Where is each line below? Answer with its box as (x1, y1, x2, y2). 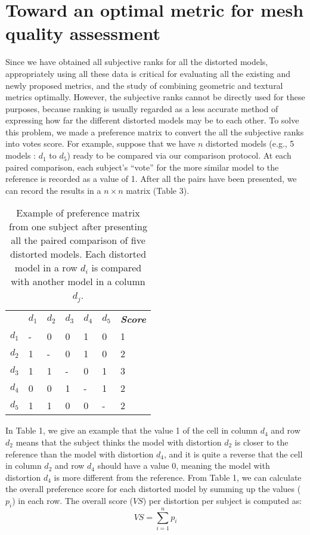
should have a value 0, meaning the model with (97, 459, 270, 472)
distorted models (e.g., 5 (206, 137, 294, 150)
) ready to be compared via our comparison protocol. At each (67, 149, 292, 162)
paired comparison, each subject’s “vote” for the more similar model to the (5, 160, 279, 173)
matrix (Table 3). (126, 184, 190, 196)
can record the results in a (5, 184, 101, 196)
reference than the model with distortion (5, 447, 154, 460)
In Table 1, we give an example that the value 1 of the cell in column (5, 424, 258, 437)
